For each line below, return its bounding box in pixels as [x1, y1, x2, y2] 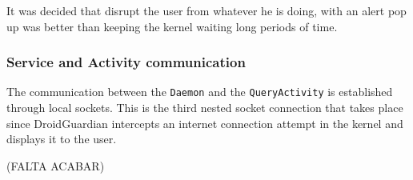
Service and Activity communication [6, 52, 246, 72]
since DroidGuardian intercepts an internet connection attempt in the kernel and [6, 114, 403, 131]
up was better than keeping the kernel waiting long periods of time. [6, 18, 338, 34]
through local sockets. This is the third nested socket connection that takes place [6, 99, 403, 116]
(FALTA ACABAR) [6, 157, 105, 174]
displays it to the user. [6, 130, 117, 147]
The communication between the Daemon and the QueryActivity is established [6, 83, 393, 100]
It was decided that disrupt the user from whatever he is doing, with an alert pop [6, 2, 407, 18]
